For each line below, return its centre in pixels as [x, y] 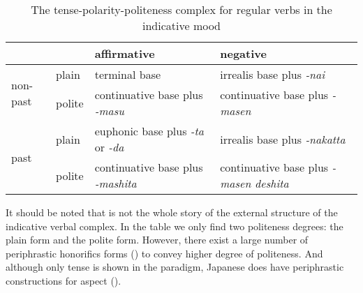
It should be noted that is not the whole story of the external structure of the [172, 212]
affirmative [125, 53]
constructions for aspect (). [64, 280]
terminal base [128, 74]
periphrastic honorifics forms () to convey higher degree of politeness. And [164, 253]
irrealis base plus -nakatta [283, 139]
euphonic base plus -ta [149, 131]
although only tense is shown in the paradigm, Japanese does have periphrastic [175, 267]
